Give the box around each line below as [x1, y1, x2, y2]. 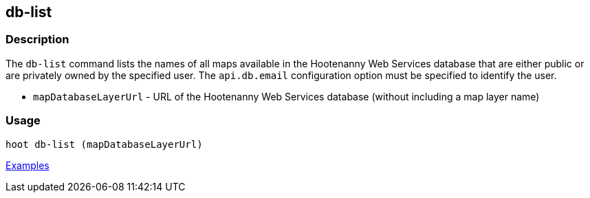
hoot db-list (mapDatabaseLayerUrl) [6, 138, 203, 150]
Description [6, 32, 69, 47]
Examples [6, 159, 50, 171]
